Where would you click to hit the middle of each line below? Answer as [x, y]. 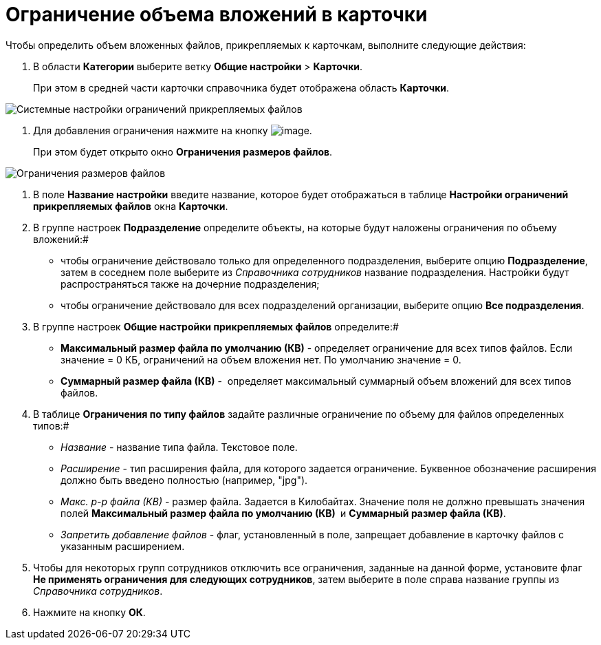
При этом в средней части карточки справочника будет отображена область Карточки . [241, 87]
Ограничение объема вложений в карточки [217, 14]
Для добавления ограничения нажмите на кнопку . [173, 130]
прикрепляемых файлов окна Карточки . [131, 206]
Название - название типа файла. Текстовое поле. [179, 447]
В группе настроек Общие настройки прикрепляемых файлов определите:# [216, 326]
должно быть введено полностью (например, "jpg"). [184, 480]
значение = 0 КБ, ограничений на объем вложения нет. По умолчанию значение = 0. [261, 359]
